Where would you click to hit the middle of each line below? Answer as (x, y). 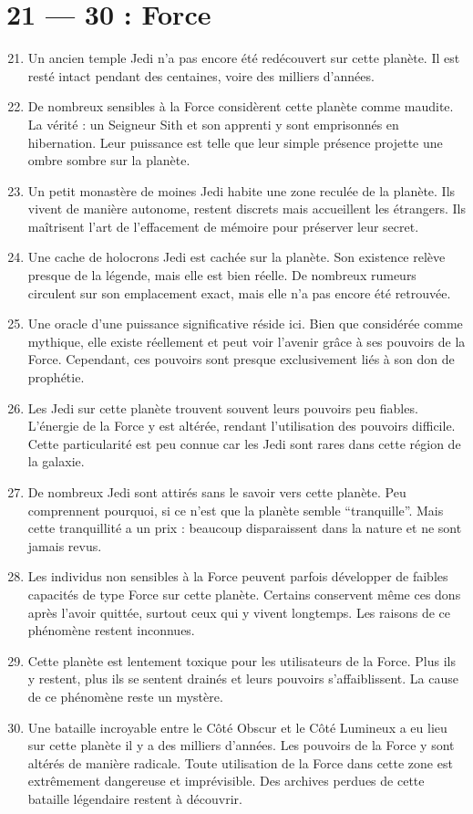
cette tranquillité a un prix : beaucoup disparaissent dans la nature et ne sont (245, 528)
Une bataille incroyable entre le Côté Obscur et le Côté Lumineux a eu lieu (237, 727)
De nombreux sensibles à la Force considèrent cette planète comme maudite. (241, 106)
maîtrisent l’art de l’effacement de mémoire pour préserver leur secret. (223, 226)
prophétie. (56, 377)
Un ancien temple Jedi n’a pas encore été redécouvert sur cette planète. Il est (244, 58)
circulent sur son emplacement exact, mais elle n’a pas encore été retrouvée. (239, 292)
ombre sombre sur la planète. (109, 160)
